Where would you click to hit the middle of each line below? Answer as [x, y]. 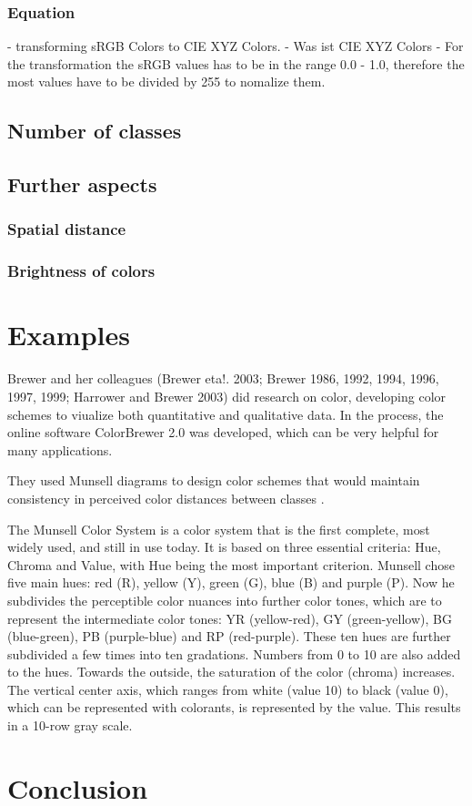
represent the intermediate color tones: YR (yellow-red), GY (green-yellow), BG [230, 618]
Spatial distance [67, 229]
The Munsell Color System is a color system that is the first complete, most [219, 529]
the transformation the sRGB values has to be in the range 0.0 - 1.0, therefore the [236, 63]
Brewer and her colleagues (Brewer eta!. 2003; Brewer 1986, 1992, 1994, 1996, [223, 378]
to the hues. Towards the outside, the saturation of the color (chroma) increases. [231, 672]
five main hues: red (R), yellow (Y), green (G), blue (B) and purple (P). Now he [231, 582]
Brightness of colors [81, 271]
